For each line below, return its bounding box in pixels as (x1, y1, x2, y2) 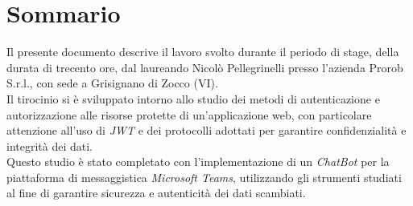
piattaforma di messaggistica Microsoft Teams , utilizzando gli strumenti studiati (6, 168, 402, 185)
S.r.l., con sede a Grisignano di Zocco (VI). (6, 75, 218, 91)
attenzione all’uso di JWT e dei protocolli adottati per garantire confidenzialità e (6, 122, 407, 139)
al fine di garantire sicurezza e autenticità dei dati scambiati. (6, 184, 306, 201)
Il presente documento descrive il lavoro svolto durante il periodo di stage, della (6, 43, 399, 60)
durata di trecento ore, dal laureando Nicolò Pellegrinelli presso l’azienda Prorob (6, 59, 403, 75)
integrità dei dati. (6, 137, 93, 154)
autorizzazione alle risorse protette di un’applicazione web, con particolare (6, 106, 372, 123)
